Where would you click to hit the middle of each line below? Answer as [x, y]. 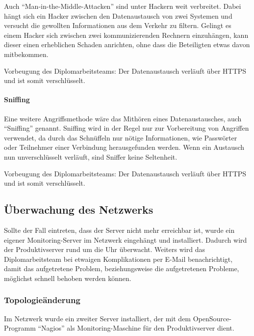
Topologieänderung [42, 300]
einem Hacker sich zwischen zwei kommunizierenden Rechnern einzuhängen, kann [126, 35]
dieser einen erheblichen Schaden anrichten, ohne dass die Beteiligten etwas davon [127, 44]
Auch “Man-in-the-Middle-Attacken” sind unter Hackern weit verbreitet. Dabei [123, 6]
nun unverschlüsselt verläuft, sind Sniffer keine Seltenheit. [91, 156]
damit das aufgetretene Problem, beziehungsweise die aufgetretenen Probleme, [122, 268]
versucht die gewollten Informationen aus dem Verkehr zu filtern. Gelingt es [118, 25]
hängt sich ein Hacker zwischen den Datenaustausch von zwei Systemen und [118, 15]
